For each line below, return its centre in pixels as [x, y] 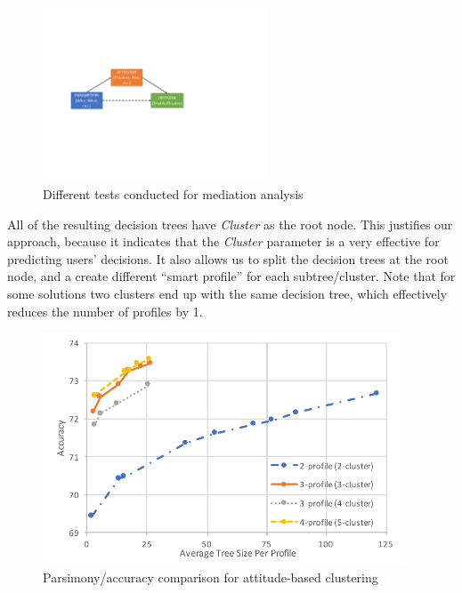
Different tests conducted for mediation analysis [173, 194]
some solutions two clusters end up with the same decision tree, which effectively [227, 294]
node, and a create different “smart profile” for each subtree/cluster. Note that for [231, 276]
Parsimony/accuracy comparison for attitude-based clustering [211, 577]
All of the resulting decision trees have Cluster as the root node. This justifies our [230, 224]
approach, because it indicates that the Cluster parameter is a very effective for [223, 241]
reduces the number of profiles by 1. [105, 311]
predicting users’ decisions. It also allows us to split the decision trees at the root [228, 258]
